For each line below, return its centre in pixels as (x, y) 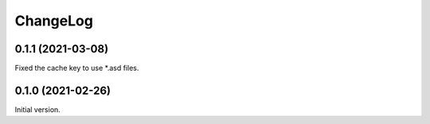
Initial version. (38, 109)
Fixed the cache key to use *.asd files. (77, 68)
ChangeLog (54, 21)
